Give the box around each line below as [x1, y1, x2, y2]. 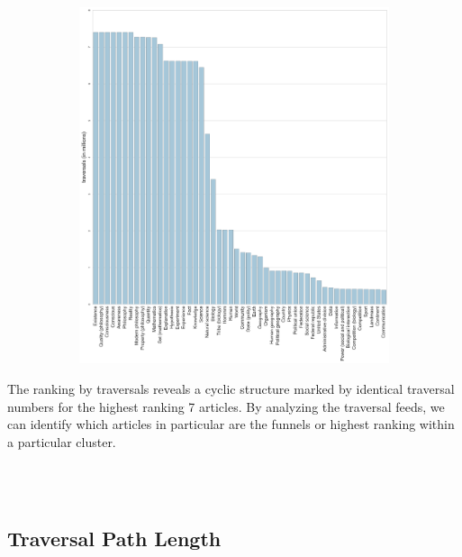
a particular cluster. [7, 432, 116, 451]
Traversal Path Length [7, 524, 222, 552]
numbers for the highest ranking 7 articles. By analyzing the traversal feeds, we [7, 397, 445, 415]
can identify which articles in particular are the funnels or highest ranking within [7, 415, 455, 434]
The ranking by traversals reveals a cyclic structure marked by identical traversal [7, 379, 455, 397]
